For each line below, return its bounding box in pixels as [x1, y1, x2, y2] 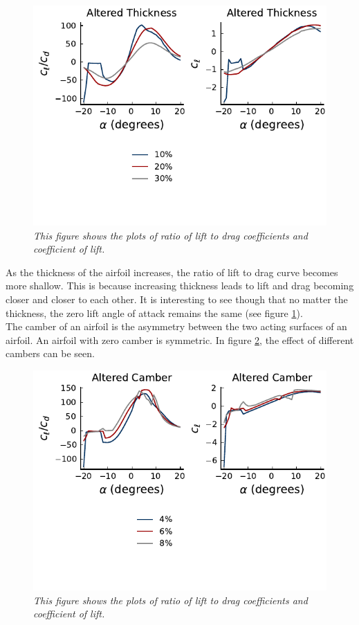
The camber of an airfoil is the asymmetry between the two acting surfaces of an [6, 319, 347, 334]
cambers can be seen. [6, 346, 95, 361]
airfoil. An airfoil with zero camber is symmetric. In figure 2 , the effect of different [6, 332, 354, 347]
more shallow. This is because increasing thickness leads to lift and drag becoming [6, 278, 354, 293]
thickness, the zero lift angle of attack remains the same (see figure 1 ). [6, 305, 303, 320]
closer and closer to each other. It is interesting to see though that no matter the [6, 291, 348, 306]
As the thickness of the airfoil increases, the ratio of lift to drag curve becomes [6, 264, 338, 279]
